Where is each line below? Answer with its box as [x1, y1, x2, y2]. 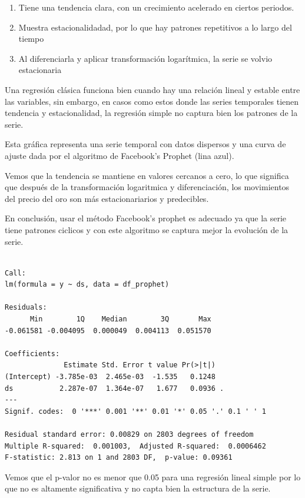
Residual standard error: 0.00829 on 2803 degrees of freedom [5, 430, 254, 439]
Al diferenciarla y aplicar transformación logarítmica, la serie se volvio [18, 52, 273, 64]
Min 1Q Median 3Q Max [29, 315, 211, 324]
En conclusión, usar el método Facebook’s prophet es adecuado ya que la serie [5, 212, 287, 224]
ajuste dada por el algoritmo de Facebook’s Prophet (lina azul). [5, 149, 234, 161]
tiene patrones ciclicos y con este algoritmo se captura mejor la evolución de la [5, 223, 289, 235]
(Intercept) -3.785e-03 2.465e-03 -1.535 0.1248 [5, 373, 216, 381]
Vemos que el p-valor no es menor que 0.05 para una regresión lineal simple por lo [5, 470, 301, 483]
